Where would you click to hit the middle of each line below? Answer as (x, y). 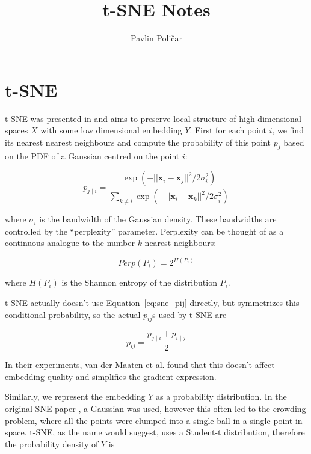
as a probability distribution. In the (221, 397)
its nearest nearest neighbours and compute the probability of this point (138, 142)
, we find (288, 130)
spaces (17, 130)
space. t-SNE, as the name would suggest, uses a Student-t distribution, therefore (155, 432)
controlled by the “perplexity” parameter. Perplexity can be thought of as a (144, 231)
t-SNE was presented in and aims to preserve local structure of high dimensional (153, 118)
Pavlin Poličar (156, 38)
